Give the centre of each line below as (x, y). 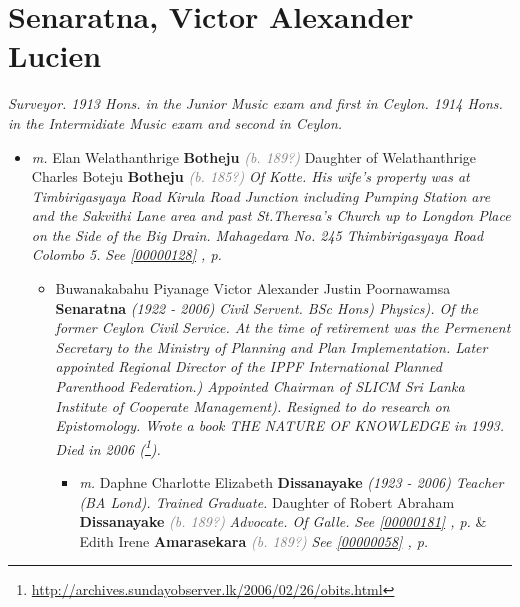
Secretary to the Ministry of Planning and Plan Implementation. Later (271, 346)
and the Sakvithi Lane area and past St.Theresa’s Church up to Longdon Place (271, 215)
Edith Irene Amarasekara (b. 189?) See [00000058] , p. (254, 540)
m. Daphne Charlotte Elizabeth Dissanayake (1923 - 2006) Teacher (291, 482)
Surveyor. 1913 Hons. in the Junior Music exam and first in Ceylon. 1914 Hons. (255, 103)
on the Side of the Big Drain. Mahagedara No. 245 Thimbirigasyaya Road (257, 234)
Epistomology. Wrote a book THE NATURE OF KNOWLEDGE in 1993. (280, 425)
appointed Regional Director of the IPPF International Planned (248, 366)
